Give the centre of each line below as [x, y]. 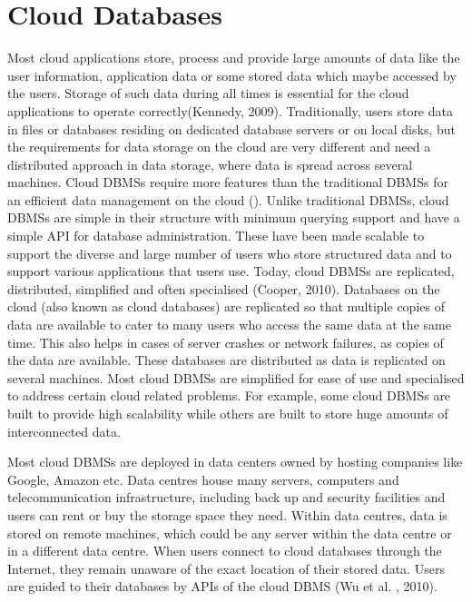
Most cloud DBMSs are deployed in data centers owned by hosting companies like [235, 462]
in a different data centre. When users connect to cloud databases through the [225, 551]
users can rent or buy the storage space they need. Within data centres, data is [227, 514]
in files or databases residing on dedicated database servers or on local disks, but [231, 128]
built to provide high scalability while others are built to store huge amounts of [228, 413]
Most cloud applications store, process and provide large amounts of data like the [234, 58]
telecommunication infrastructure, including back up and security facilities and [226, 497]
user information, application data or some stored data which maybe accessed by [232, 75]
